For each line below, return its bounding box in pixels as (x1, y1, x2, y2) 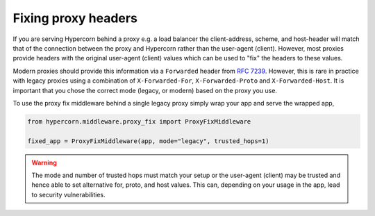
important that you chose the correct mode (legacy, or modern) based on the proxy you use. (12, 86, 278, 94)
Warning (31, 158, 57, 167)
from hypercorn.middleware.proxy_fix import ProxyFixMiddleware (27, 117, 251, 125)
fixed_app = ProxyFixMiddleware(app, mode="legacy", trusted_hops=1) (27, 137, 269, 145)
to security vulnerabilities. (31, 190, 106, 199)
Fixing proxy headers (12, 10, 138, 26)
